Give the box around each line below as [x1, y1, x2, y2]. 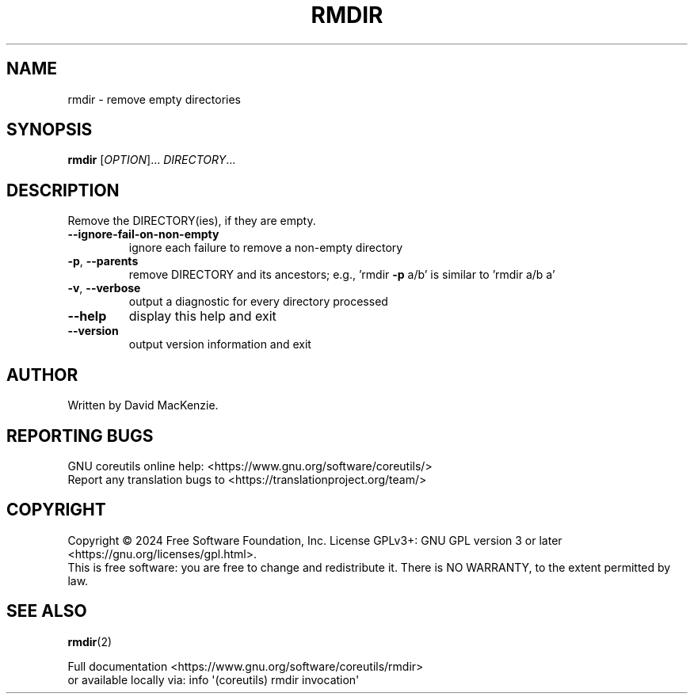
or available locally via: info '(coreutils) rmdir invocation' [67, 672, 360, 687]
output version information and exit [128, 337, 311, 352]
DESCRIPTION [6, 180, 120, 200]
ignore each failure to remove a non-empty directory [128, 241, 403, 255]
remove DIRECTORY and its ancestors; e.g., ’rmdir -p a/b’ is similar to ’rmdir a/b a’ [128, 268, 555, 282]
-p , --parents [67, 254, 139, 268]
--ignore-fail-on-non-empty [67, 227, 219, 242]
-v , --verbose [67, 281, 141, 295]
